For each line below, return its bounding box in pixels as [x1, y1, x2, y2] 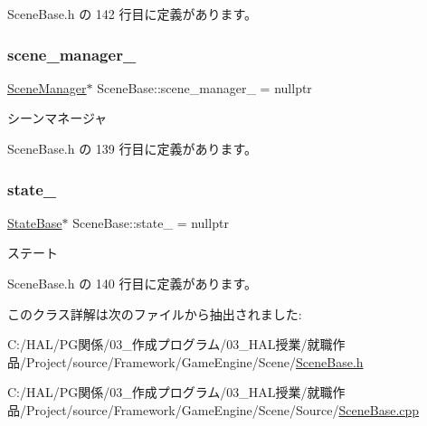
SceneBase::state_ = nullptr [72, 213, 229, 232]
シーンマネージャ [7, 109, 108, 128]
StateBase [7, 213, 62, 232]
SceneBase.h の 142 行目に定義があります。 [7, 5, 258, 23]
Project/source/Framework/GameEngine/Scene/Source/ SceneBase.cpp [25, 400, 420, 419]
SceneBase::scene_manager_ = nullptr [97, 78, 312, 97]
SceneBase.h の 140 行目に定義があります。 [7, 274, 258, 292]
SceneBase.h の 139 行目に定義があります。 [7, 139, 258, 157]
